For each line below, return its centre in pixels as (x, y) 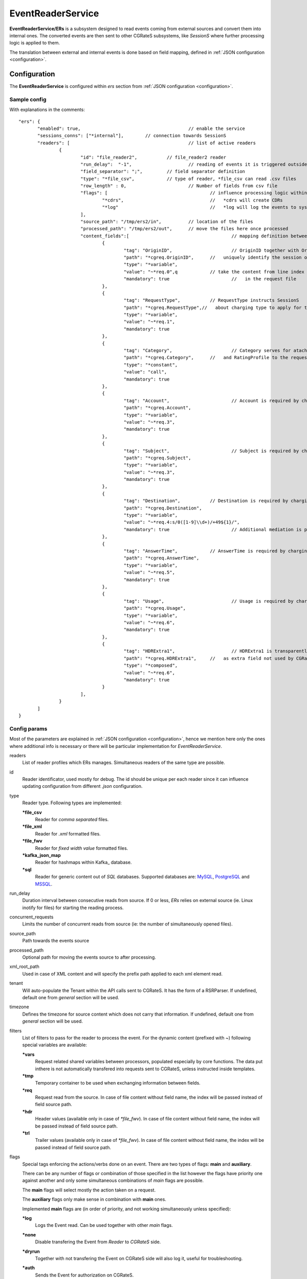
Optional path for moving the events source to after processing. (89, 957)
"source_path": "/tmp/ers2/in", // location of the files (167, 222)
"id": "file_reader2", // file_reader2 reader (153, 157)
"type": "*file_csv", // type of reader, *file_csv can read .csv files (188, 179)
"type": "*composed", (151, 666)
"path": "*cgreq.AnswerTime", (161, 558)
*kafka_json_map (41, 855)
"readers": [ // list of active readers (147, 143)
